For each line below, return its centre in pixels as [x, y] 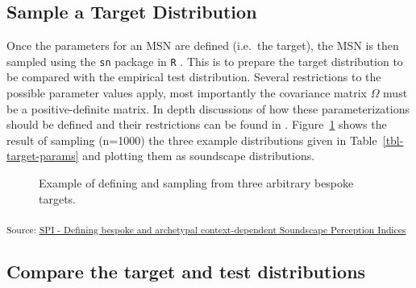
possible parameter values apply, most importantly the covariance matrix [187, 93]
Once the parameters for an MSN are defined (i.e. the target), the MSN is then [203, 45]
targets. [58, 198]
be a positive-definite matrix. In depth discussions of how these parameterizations [208, 108]
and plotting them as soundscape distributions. [199, 156]
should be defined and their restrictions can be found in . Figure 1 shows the [197, 124]
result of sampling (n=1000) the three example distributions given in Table [192, 140]
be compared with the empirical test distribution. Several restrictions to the [194, 77]
